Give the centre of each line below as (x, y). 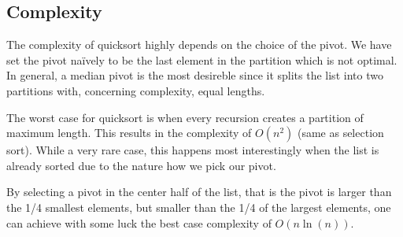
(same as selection (340, 133)
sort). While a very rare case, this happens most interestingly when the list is (193, 150)
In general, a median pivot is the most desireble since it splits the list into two (195, 75)
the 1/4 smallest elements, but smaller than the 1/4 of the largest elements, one (199, 207)
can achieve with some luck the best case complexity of (139, 222)
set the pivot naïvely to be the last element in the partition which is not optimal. (202, 59)
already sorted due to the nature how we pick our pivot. (141, 165)
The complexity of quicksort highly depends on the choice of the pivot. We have (199, 44)
